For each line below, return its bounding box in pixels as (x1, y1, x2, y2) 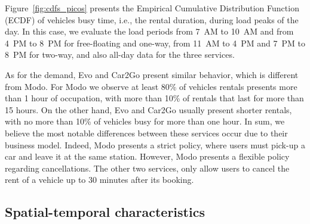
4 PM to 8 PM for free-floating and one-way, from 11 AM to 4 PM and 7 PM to (5, 36, 305, 49)
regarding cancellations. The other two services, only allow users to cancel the (5, 161, 290, 174)
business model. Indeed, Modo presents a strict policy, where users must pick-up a (5, 138, 305, 151)
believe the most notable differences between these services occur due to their (5, 126, 288, 139)
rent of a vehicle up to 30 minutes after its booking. (5, 173, 194, 186)
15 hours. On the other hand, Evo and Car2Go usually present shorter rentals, (5, 103, 292, 116)
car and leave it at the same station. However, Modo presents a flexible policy (5, 150, 290, 163)
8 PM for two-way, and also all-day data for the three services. (5, 48, 235, 61)
